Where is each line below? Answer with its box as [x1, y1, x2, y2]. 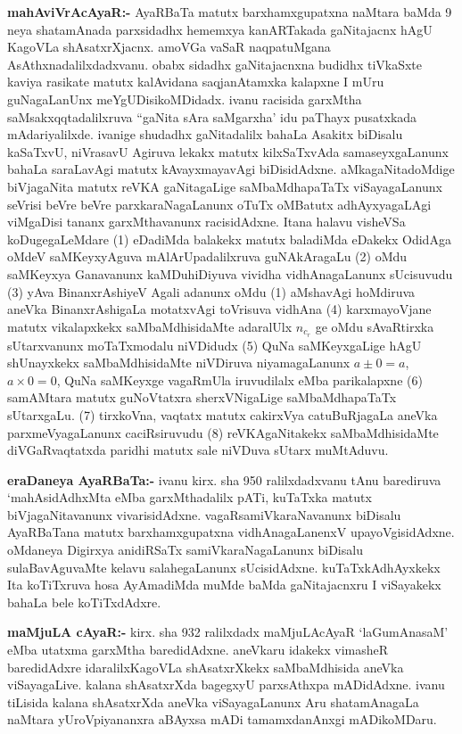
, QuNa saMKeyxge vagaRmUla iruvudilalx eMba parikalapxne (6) [56, 370, 423, 389]
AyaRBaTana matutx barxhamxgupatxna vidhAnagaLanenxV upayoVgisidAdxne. [7, 523, 455, 541]
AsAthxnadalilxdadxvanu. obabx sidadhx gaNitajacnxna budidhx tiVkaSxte [7, 54, 423, 73]
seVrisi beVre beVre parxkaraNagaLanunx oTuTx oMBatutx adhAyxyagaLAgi [7, 194, 432, 213]
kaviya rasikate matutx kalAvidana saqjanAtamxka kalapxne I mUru [7, 72, 384, 91]
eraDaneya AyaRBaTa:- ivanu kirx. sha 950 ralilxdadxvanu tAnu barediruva [7, 470, 441, 489]
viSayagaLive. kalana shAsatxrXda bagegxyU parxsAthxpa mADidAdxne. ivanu [7, 675, 445, 694]
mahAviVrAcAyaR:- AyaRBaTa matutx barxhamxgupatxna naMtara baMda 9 [7, 3, 452, 21]
